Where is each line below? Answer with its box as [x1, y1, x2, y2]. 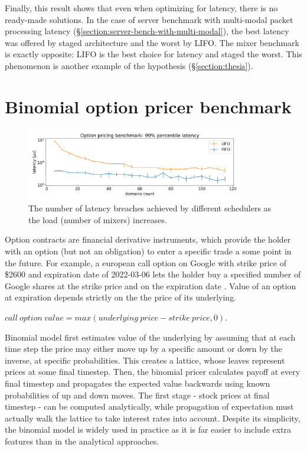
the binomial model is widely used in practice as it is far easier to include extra [5, 423, 292, 436]
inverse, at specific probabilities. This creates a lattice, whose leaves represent [5, 354, 285, 366]
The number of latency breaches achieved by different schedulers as [28, 202, 272, 214]
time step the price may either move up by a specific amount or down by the [5, 342, 282, 355]
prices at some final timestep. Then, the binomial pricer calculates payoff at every [5, 365, 301, 378]
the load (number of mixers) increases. [28, 213, 167, 225]
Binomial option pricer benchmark [5, 94, 292, 118]
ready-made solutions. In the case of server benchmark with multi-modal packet [5, 13, 293, 25]
